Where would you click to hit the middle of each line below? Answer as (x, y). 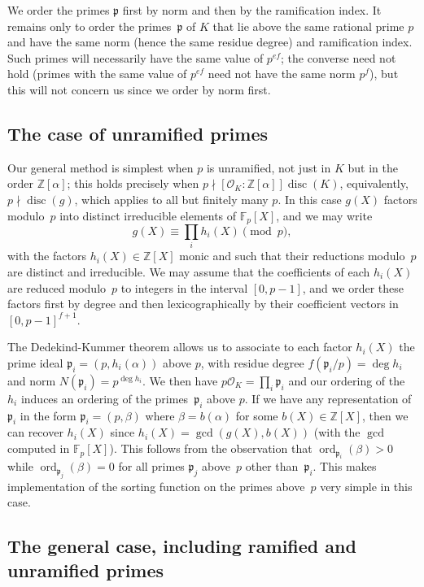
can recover (35, 432)
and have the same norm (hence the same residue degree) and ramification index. (210, 42)
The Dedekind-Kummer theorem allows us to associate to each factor (180, 347)
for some (257, 415)
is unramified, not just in (269, 167)
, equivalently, (374, 183)
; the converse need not (339, 57)
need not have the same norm (282, 74)
